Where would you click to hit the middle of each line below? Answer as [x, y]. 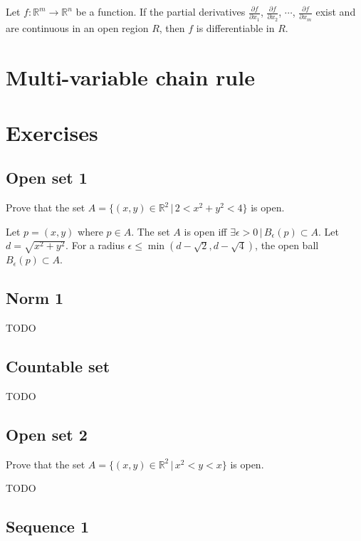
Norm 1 [35, 298]
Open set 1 [47, 178]
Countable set [58, 366]
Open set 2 [47, 435]
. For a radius [95, 245]
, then [172, 27]
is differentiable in [235, 27]
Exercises [52, 132]
